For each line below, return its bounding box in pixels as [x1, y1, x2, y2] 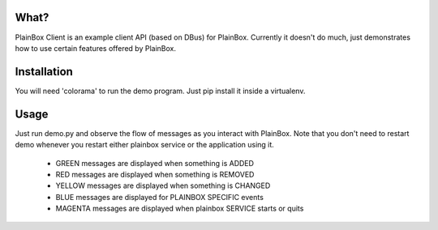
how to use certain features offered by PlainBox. [15, 43, 176, 53]
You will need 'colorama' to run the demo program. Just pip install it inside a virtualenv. [15, 86, 306, 96]
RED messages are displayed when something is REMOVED [55, 169, 255, 179]
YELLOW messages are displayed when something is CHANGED [55, 181, 271, 190]
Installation [15, 65, 73, 79]
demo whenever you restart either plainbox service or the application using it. [15, 140, 275, 150]
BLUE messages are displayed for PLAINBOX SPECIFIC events [55, 192, 264, 202]
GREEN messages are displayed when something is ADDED [55, 158, 255, 168]
